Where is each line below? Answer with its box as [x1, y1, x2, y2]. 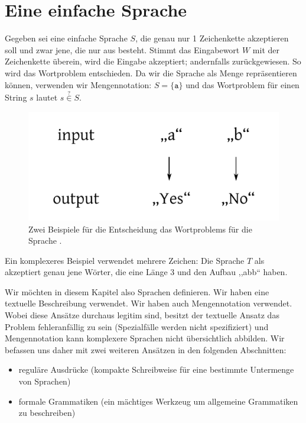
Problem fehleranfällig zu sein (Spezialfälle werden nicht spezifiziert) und [5, 320, 269, 332]
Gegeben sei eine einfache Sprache [5, 32, 128, 44]
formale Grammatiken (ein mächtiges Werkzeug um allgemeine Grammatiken [18, 395, 298, 407]
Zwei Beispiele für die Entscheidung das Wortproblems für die [28, 222, 252, 235]
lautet [36, 91, 58, 104]
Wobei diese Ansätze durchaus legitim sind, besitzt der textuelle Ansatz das [5, 309, 279, 321]
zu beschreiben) [18, 406, 76, 419]
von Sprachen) [18, 375, 71, 388]
